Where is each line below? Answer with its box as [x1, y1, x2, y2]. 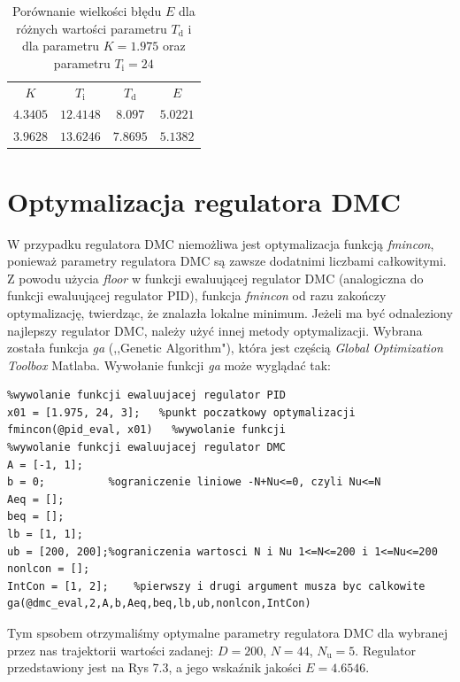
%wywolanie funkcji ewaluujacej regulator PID [7, 389, 286, 402]
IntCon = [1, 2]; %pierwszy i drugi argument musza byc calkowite [7, 579, 425, 593]
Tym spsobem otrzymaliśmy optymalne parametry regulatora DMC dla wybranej [7, 624, 448, 641]
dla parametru [21, 36, 100, 55]
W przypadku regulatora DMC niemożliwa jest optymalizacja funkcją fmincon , [7, 234, 434, 252]
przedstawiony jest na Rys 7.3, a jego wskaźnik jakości [7, 658, 302, 677]
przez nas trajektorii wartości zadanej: [7, 640, 214, 659]
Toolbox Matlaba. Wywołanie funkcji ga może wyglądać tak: [7, 355, 331, 374]
